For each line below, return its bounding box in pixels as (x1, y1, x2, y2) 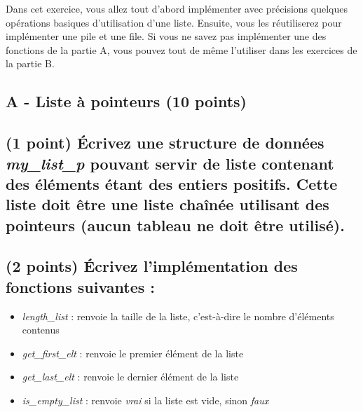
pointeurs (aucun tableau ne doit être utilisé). (6, 214, 345, 235)
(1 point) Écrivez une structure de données (6, 132, 324, 153)
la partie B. (6, 56, 55, 71)
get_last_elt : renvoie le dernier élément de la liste (22, 369, 239, 384)
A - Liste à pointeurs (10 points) (6, 90, 247, 112)
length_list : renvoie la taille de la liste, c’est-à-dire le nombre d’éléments (22, 308, 334, 323)
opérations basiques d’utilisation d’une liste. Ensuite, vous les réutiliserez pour (6, 15, 342, 29)
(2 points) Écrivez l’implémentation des (6, 255, 298, 277)
